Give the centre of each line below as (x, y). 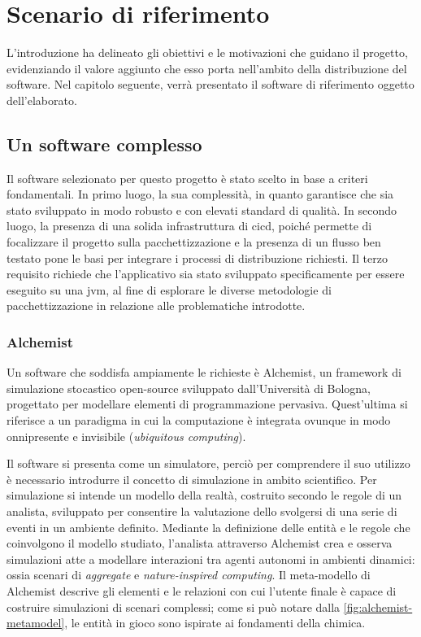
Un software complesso (104, 144)
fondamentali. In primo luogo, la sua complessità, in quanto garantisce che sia (200, 194)
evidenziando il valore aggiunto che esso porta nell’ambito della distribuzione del (207, 68)
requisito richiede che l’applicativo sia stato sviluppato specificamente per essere (206, 274)
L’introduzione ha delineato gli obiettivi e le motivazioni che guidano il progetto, (207, 52)
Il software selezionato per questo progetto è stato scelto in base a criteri (187, 178)
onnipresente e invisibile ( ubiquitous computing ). (126, 436)
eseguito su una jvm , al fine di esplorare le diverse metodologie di (169, 289)
